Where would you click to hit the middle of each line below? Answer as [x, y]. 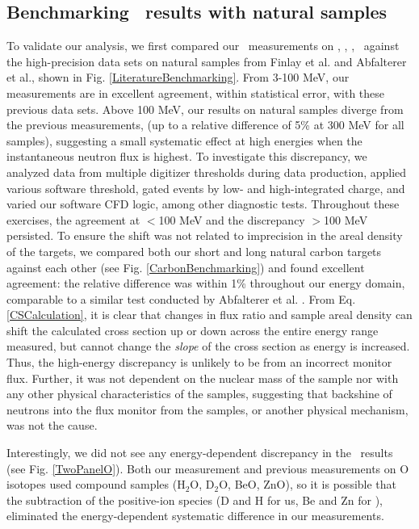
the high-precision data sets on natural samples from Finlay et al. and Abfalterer [207, 61]
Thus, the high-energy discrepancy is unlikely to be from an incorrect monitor [199, 362]
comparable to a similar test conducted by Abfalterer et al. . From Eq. [181, 298]
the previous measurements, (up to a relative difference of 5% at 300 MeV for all [205, 125]
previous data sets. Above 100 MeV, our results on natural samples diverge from [205, 109]
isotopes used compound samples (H [96, 484]
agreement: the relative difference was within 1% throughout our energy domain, [206, 283]
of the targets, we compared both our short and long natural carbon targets [194, 251]
